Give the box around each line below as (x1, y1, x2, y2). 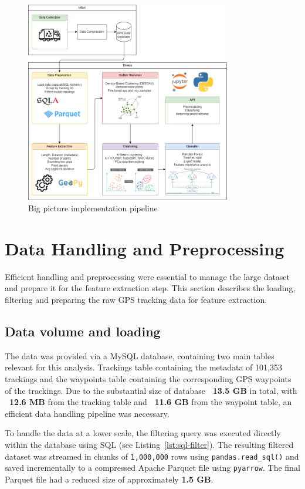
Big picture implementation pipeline (28, 202, 158, 214)
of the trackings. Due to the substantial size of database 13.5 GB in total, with (5, 384, 297, 396)
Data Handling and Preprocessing (5, 236, 284, 260)
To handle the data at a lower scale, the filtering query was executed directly (5, 427, 281, 439)
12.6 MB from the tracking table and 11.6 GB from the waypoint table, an (9, 396, 292, 408)
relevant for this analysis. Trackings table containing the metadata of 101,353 (5, 361, 282, 373)
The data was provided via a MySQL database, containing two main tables (5, 349, 274, 362)
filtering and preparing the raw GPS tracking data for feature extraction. (5, 294, 267, 305)
